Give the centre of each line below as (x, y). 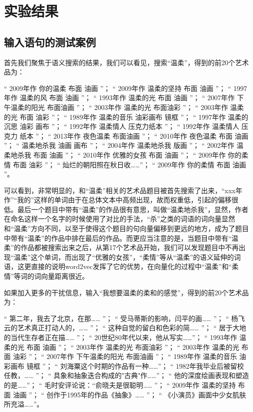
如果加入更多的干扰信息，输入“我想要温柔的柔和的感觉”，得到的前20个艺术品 (126, 292)
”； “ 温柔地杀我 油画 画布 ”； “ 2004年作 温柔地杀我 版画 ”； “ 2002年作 (119, 145)
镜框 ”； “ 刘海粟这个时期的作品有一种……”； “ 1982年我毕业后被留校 (135, 366)
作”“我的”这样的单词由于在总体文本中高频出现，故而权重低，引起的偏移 (118, 200)
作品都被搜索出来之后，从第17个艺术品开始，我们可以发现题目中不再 (130, 247)
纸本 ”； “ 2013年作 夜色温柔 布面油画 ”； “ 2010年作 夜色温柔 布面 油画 (134, 135)
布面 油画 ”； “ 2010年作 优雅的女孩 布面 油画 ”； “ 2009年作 (129, 154)
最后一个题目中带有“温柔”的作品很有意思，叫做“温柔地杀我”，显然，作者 (133, 209)
